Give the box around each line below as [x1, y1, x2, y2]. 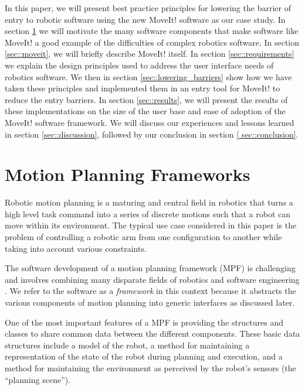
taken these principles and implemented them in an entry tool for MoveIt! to [5, 82, 280, 94]
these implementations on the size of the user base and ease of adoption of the [5, 105, 286, 117]
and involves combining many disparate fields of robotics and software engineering [5, 273, 300, 285]
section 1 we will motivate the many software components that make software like [5, 25, 299, 37]
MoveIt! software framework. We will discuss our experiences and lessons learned [5, 116, 294, 128]
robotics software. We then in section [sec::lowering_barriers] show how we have [5, 70, 292, 83]
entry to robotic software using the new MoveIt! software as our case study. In [5, 13, 286, 25]
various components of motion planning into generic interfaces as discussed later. [5, 296, 295, 308]
